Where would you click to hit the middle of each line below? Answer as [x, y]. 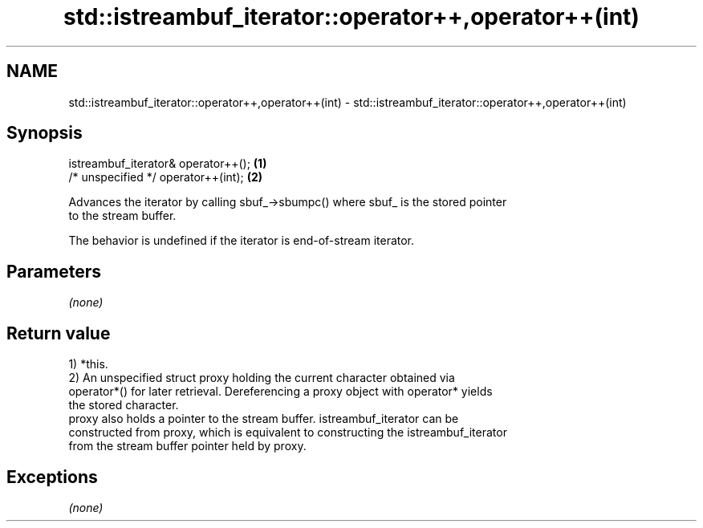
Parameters [54, 271]
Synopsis [45, 133]
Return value [59, 333]
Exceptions [52, 477]
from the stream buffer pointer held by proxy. [187, 446]
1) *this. [88, 364]
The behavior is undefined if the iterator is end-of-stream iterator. [242, 241]
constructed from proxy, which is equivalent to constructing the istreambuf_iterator [288, 433]
